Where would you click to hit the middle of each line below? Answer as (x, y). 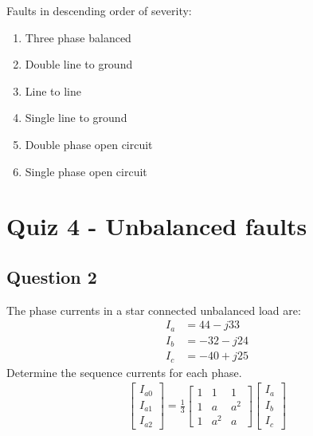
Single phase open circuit (86, 171)
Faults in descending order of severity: (99, 10)
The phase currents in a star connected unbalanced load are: (154, 310)
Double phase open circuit (89, 144)
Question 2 (52, 276)
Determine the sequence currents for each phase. (124, 372)
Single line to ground (76, 118)
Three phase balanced (78, 37)
